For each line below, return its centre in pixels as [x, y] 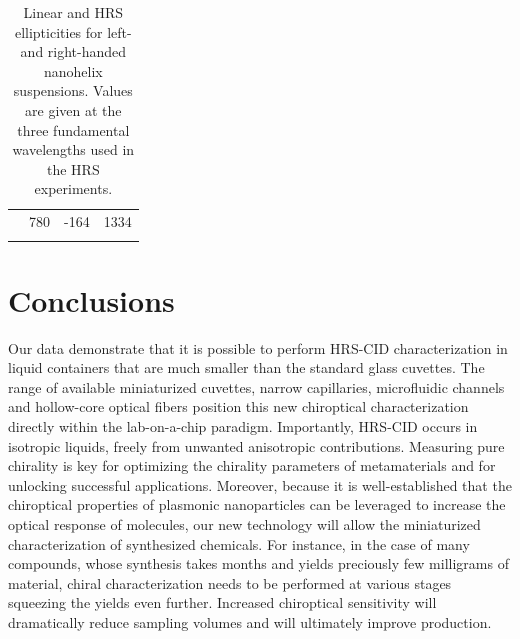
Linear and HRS [73, 12]
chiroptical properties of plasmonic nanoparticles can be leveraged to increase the [257, 504]
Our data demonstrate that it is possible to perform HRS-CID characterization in [258, 347]
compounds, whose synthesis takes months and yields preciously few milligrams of [258, 563]
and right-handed [73, 51]
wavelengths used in [73, 149]
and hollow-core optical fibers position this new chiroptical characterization [238, 406]
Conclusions [91, 299]
